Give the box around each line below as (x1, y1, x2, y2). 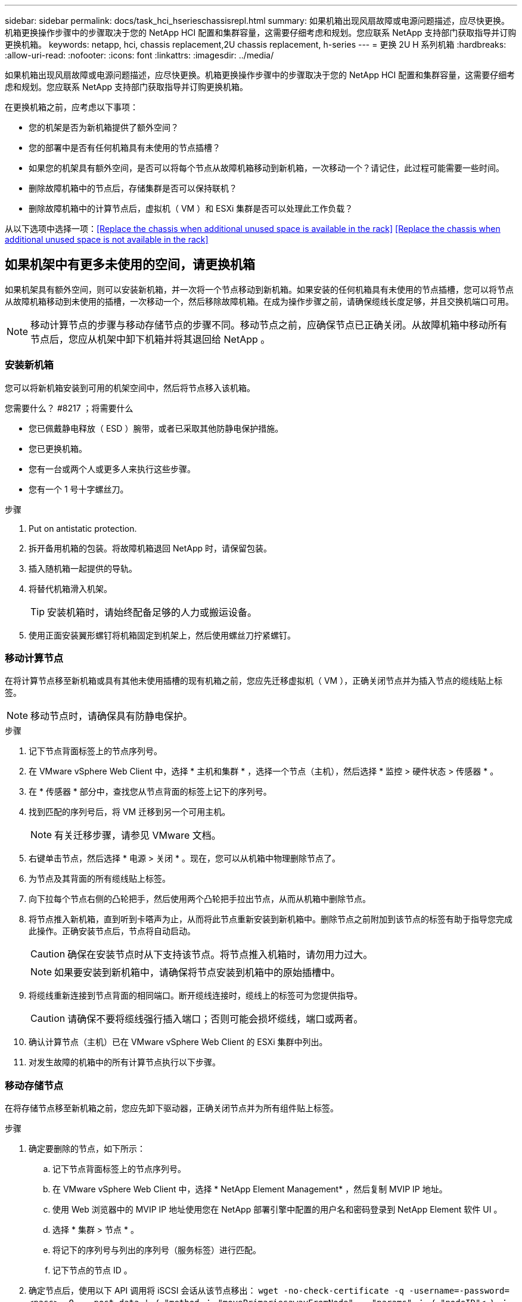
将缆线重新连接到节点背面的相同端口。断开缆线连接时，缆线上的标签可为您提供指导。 (29, 990, 362, 1001)
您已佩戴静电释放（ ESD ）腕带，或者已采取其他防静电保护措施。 (29, 423, 284, 433)
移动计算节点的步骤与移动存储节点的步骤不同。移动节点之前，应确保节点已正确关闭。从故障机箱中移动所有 (30, 318, 508, 331)
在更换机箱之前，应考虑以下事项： (5, 102, 138, 112)
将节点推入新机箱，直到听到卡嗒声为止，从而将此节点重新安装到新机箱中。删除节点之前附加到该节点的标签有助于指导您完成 (29, 914, 512, 925)
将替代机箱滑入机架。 (29, 583, 112, 594)
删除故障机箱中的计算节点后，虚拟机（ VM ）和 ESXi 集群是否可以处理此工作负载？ (29, 203, 353, 213)
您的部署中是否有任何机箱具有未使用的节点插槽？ (29, 142, 220, 153)
